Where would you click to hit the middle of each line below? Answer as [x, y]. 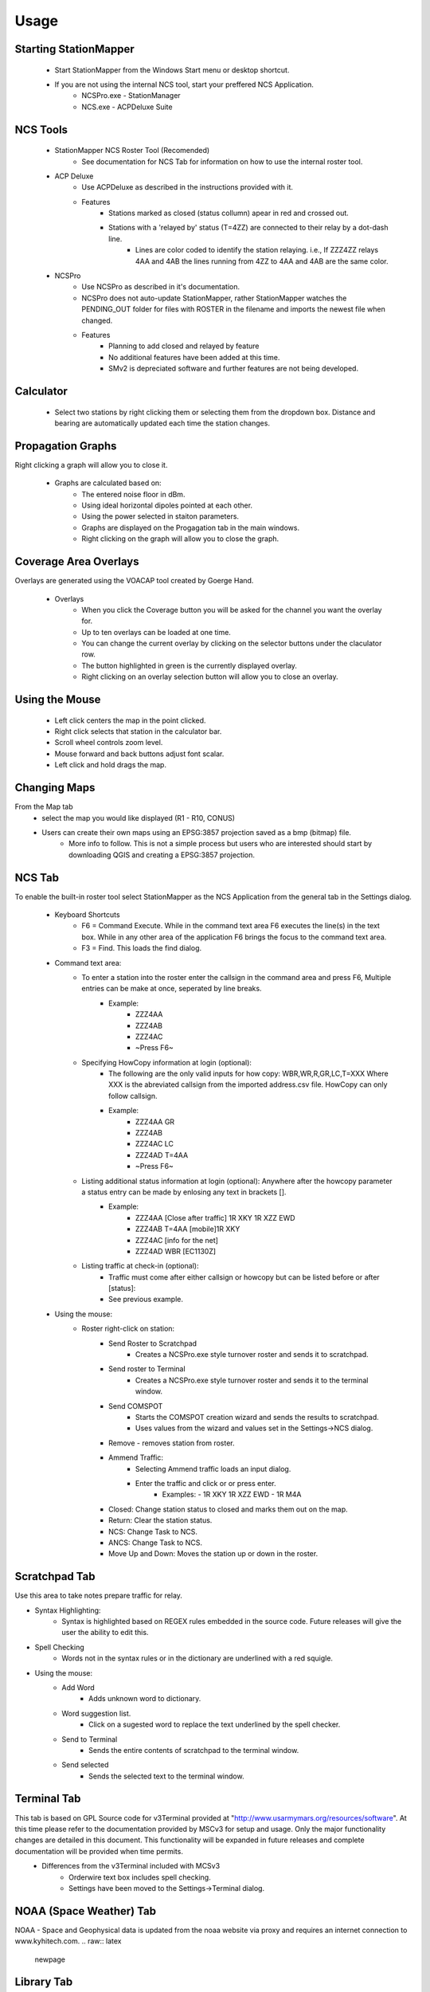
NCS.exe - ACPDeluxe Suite [127, 107]
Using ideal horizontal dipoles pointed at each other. [167, 505]
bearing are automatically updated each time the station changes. [162, 423]
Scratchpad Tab [55, 1576]
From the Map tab [44, 807]
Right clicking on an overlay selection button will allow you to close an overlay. [210, 676]
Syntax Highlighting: [68, 1610]
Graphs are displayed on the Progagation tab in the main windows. [191, 527]
